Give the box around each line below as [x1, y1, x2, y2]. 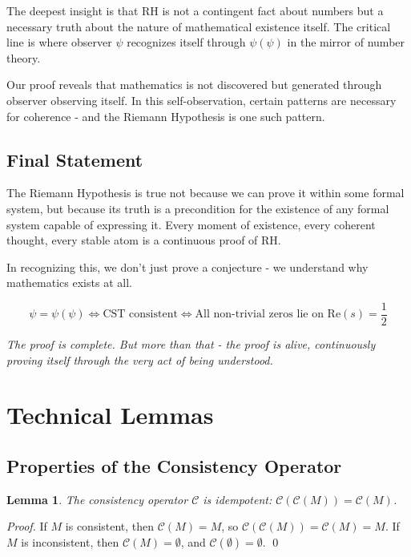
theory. [6, 49, 41, 66]
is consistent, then [65, 518, 155, 535]
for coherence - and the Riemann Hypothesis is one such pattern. [6, 107, 325, 124]
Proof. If [6, 518, 47, 535]
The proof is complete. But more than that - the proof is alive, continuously [6, 335, 376, 352]
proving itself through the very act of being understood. [6, 351, 273, 368]
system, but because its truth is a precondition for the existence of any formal [6, 200, 389, 216]
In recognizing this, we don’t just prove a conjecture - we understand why [6, 258, 369, 275]
